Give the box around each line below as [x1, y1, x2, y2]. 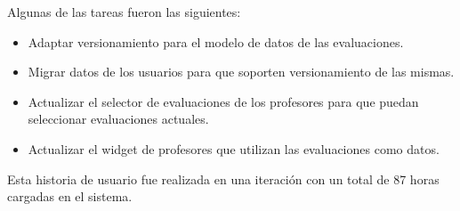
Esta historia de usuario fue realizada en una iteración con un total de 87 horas [7, 169, 440, 188]
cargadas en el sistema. [7, 187, 133, 206]
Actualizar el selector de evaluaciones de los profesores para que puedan [28, 92, 419, 110]
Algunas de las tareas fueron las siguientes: [7, 3, 241, 20]
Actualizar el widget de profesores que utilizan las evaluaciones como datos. [28, 139, 440, 158]
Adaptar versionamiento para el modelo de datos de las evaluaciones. [28, 32, 404, 51]
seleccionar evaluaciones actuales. [28, 110, 209, 128]
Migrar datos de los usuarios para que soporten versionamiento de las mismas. [28, 62, 455, 81]
